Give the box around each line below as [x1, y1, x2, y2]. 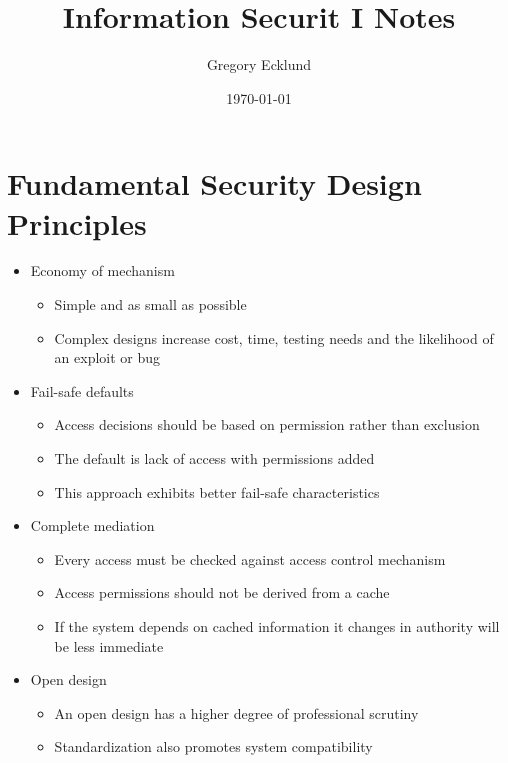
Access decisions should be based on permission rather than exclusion [54, 414, 480, 435]
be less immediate [54, 635, 164, 656]
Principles [7, 202, 147, 243]
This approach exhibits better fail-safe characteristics [54, 481, 380, 502]
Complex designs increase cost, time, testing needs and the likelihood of [54, 327, 494, 348]
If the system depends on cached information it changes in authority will [54, 615, 500, 636]
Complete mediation [30, 515, 155, 536]
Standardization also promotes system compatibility [54, 736, 373, 757]
